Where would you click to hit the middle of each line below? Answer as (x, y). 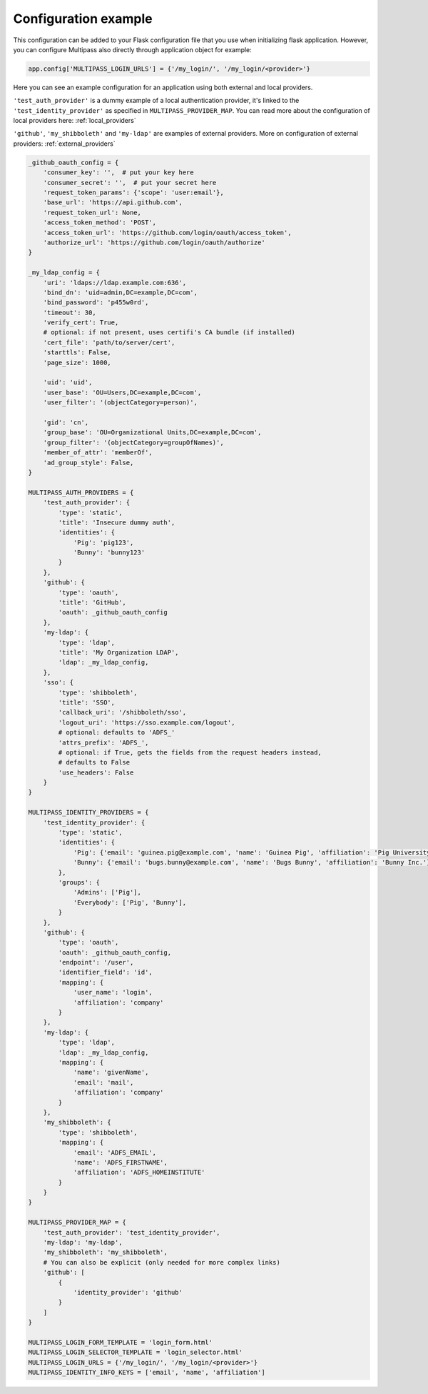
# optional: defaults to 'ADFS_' (117, 733)
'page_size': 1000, (77, 362)
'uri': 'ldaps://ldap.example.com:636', (115, 283)
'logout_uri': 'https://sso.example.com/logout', (147, 722)
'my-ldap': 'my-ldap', (83, 1243)
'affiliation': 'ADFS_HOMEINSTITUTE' (139, 1173)
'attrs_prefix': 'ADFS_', (103, 742)
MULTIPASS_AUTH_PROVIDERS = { (81, 492)
